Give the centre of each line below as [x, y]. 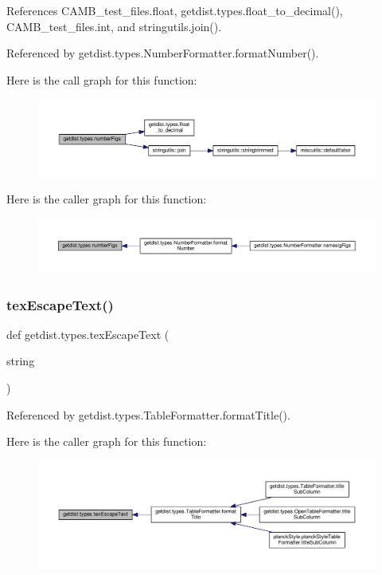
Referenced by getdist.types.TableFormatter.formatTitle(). [148, 414]
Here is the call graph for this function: [102, 79]
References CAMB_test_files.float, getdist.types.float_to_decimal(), [175, 10]
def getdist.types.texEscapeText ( [88, 334]
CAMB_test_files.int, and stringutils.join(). [114, 26]
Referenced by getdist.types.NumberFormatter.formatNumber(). [163, 53]
